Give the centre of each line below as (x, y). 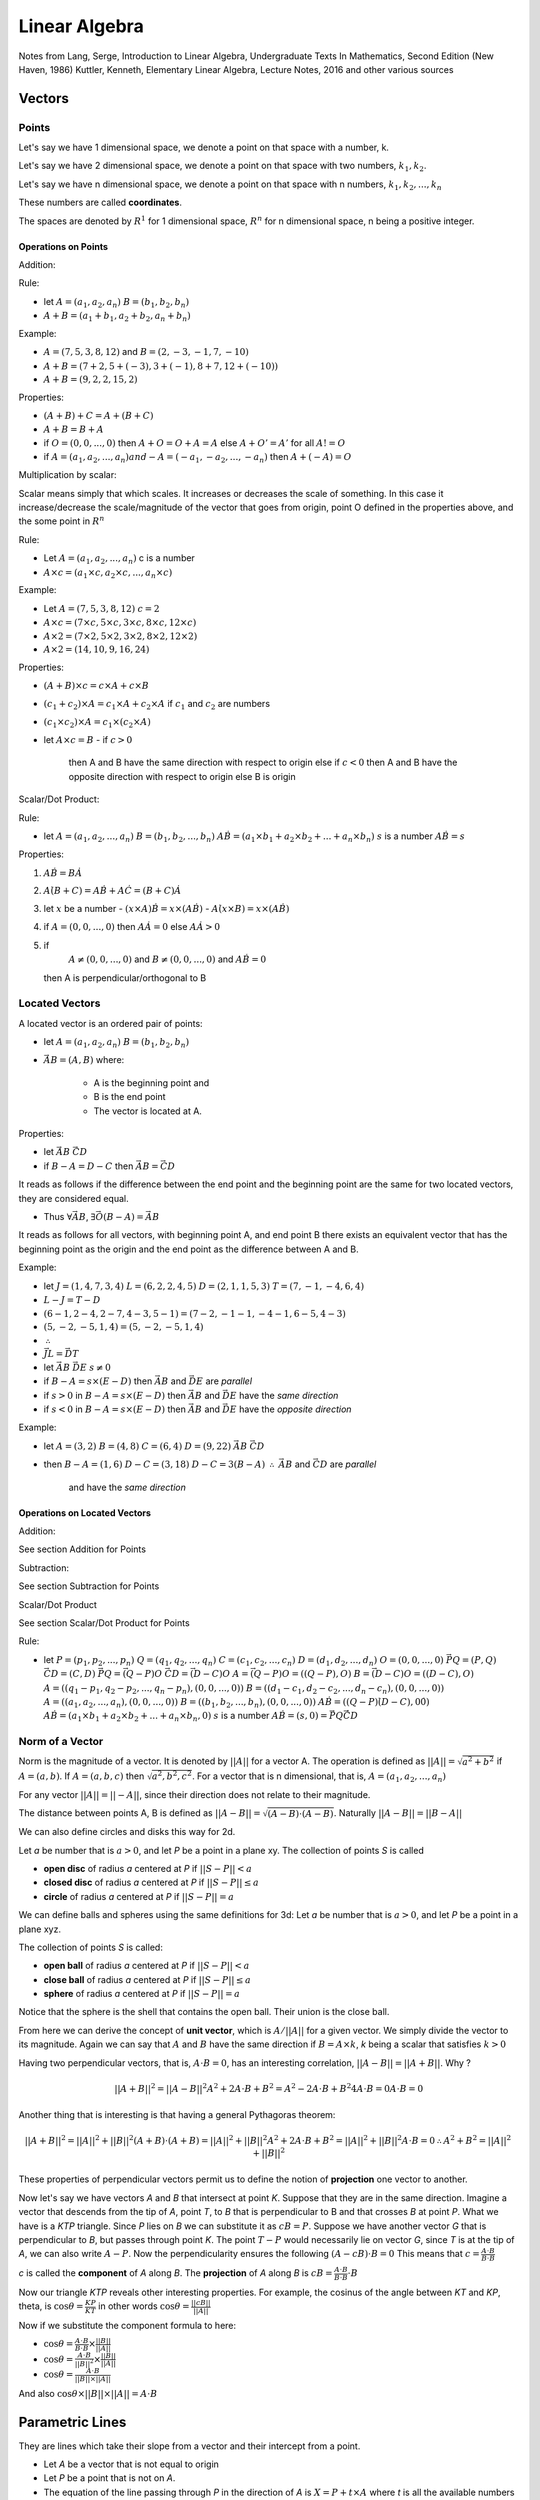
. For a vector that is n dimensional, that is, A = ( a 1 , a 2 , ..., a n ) (319, 1777)
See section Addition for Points (82, 1549)
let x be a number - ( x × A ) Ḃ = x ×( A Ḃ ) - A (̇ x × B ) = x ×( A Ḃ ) (166, 908)
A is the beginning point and (151, 1082)
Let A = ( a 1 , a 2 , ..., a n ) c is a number (119, 559)
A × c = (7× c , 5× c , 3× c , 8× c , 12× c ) (120, 623)
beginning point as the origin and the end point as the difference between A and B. (188, 1249)
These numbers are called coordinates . (100, 202)
